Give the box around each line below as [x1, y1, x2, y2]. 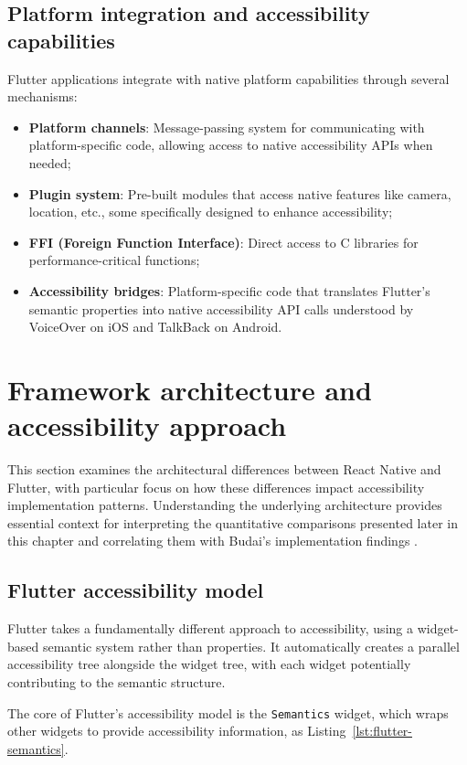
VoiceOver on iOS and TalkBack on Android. [28, 317, 282, 336]
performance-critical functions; [28, 250, 200, 270]
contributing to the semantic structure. [7, 672, 226, 691]
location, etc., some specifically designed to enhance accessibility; [28, 202, 393, 221]
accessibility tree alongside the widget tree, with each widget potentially [7, 654, 411, 674]
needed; [28, 153, 71, 172]
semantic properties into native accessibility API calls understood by [28, 299, 414, 318]
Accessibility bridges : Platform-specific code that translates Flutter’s [28, 281, 430, 300]
